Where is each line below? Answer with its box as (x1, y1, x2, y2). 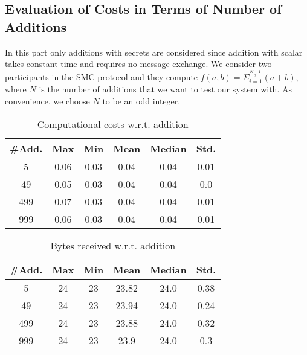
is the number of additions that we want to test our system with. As (39, 83, 292, 95)
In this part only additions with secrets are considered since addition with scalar (5, 45, 303, 58)
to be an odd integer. (102, 95, 181, 107)
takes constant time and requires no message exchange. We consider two (5, 57, 272, 70)
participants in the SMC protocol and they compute (5, 70, 198, 83)
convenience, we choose (5, 95, 90, 107)
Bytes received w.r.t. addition (50, 238, 176, 252)
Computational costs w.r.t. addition (37, 117, 189, 131)
